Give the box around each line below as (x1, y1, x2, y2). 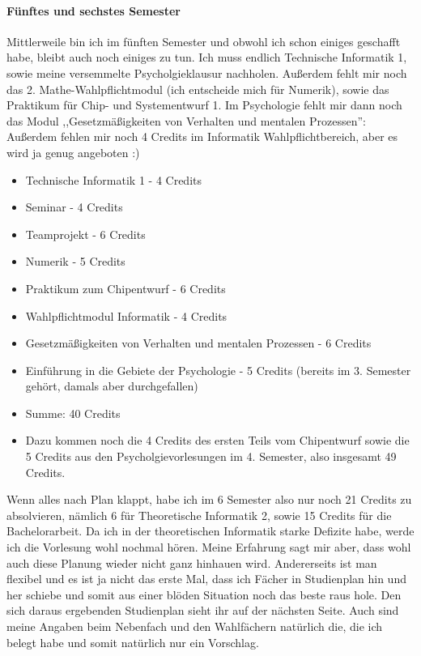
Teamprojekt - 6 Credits (25, 225, 146, 242)
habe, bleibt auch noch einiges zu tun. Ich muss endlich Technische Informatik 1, (6, 49, 407, 66)
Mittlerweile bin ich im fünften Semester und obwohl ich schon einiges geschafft (6, 32, 401, 49)
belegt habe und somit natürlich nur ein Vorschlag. (6, 633, 259, 650)
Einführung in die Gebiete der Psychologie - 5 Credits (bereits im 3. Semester (25, 361, 411, 378)
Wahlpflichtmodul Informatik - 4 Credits (25, 307, 228, 324)
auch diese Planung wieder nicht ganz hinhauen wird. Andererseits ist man (6, 554, 377, 571)
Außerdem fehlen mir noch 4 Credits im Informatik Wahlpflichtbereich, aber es (6, 128, 398, 145)
